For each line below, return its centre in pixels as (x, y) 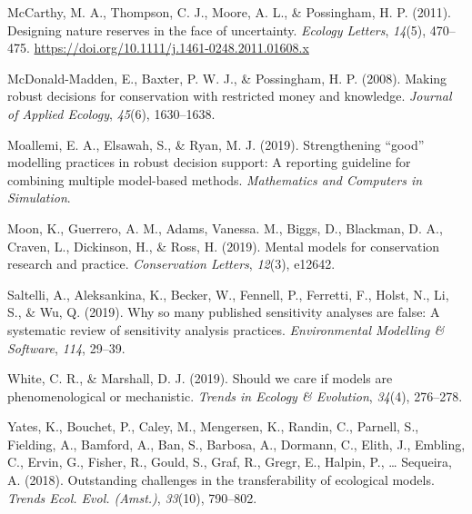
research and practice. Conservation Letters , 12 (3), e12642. (171, 264)
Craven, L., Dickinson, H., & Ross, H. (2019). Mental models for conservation (224, 246)
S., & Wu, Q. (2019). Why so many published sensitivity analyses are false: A (224, 312)
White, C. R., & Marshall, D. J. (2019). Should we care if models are (200, 378)
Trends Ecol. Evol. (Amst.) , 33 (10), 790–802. (132, 497)
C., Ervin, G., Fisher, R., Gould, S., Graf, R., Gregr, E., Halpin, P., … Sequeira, (230, 462)
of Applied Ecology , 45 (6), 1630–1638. (111, 113)
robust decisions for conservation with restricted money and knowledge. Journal (230, 96)
